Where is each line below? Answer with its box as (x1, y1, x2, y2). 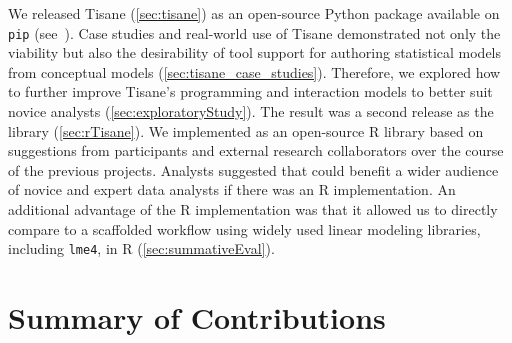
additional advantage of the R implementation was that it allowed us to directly (8, 199, 498, 219)
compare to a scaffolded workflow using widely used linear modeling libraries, (8, 218, 481, 239)
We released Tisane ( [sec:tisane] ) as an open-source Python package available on (8, 3, 500, 23)
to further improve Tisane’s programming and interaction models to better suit (8, 81, 493, 102)
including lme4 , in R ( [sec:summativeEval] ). (8, 238, 275, 259)
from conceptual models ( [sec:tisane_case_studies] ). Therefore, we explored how (8, 61, 501, 82)
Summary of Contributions (8, 297, 386, 338)
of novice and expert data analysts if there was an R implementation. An (8, 179, 456, 200)
